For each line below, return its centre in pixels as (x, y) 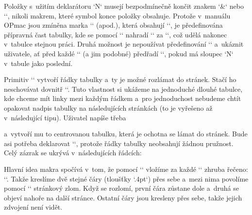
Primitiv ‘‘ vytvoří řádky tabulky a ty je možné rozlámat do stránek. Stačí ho (120, 79)
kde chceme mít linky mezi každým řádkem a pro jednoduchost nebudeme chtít (123, 98)
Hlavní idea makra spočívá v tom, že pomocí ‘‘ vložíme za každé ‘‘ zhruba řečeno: (126, 169)
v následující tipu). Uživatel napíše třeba (65, 117)
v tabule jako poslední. (38, 63)
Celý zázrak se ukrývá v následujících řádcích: (73, 153)
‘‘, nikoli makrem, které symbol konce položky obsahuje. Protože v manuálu (117, 15)
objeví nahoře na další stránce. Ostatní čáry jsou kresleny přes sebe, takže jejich (123, 197)
